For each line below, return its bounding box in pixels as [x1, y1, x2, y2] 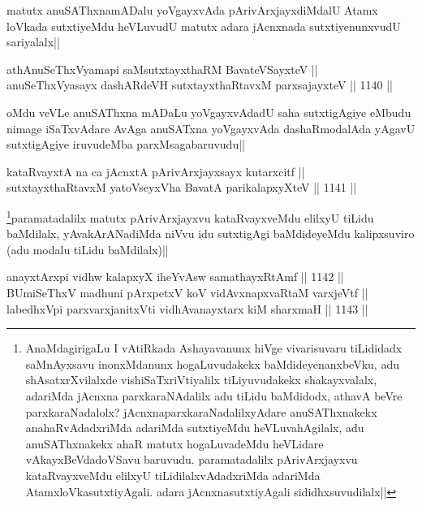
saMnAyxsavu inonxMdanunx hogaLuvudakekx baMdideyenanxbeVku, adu [25, 355, 399, 372]
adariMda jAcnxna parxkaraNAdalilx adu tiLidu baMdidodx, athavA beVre [25, 387, 403, 404]
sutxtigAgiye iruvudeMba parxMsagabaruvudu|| [6, 136, 245, 153]
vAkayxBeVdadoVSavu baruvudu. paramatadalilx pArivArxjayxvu [25, 451, 358, 468]
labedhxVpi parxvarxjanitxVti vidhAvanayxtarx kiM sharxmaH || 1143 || [6, 300, 368, 317]
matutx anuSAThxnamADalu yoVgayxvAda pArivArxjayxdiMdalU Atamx [6, 2, 378, 18]
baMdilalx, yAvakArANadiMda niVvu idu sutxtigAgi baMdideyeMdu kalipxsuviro [6, 225, 415, 242]
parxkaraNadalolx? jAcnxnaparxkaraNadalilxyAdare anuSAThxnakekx [25, 403, 377, 420]
